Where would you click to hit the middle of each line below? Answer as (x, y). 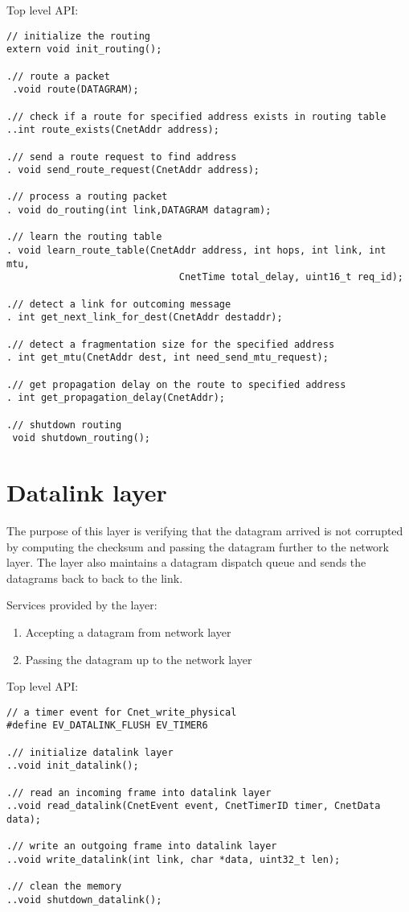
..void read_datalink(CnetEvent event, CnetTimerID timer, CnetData (194, 806)
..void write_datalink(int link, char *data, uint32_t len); (174, 860)
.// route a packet (58, 76)
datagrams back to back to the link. (95, 578)
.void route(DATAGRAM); (76, 90)
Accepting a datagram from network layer (128, 632)
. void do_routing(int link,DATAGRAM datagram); (139, 210)
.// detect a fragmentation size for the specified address (171, 344)
